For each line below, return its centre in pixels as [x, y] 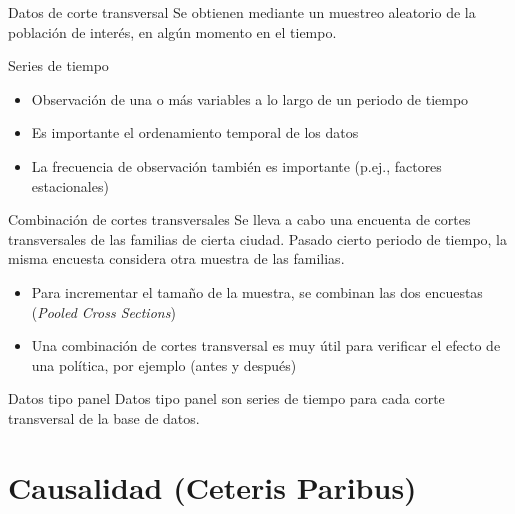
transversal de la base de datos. [104, 417]
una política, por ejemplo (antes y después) [164, 364]
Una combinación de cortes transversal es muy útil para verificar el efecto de [266, 345]
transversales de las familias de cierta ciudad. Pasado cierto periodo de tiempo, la [257, 238]
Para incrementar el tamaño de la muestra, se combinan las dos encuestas [257, 291]
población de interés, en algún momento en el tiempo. [172, 31]
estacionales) [70, 185]
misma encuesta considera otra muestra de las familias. [176, 258]
